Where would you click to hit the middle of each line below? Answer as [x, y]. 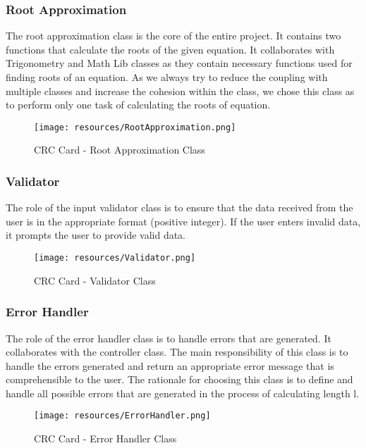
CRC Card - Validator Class [95, 280]
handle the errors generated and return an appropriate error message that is [170, 365]
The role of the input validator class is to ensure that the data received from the [179, 207]
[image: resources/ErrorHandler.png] [122, 416]
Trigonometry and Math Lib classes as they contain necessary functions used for [179, 63]
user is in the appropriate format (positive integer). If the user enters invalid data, [183, 221]
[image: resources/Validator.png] [115, 258]
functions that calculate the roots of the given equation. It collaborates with [170, 49]
